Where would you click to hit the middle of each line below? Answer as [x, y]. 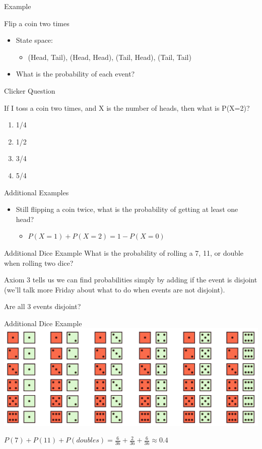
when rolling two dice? [39, 263]
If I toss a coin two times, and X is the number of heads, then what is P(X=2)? [127, 107]
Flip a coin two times [37, 23]
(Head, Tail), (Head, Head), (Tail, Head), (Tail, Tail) [110, 57]
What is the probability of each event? [75, 74]
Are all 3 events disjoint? [43, 306]
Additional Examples [37, 192]
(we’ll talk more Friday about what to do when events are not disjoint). [115, 289]
